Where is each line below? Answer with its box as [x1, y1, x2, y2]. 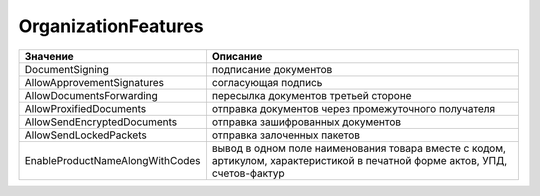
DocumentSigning [24, 62, 110, 76]
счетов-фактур [211, 166, 285, 180]
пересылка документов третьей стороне [211, 88, 412, 102]
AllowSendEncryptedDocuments [24, 115, 178, 129]
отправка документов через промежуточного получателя [211, 101, 496, 115]
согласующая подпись [211, 75, 323, 89]
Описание [211, 49, 263, 63]
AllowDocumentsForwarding [24, 88, 159, 102]
